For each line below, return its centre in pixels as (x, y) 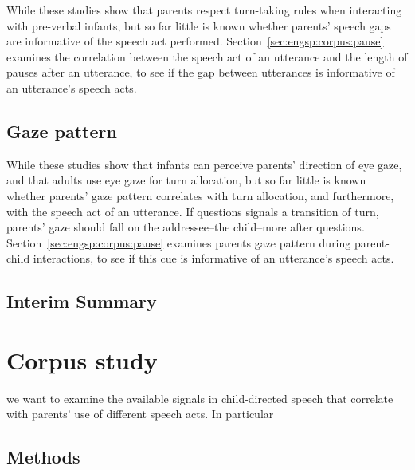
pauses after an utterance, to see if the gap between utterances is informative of (201, 72)
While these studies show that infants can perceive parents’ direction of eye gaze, (204, 164)
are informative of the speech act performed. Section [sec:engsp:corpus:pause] (195, 41)
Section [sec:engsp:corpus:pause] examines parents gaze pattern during (179, 242)
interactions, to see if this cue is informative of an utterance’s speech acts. (213, 258)
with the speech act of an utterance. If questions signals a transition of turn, (193, 211)
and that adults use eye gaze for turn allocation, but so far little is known (186, 180)
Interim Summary (82, 301)
